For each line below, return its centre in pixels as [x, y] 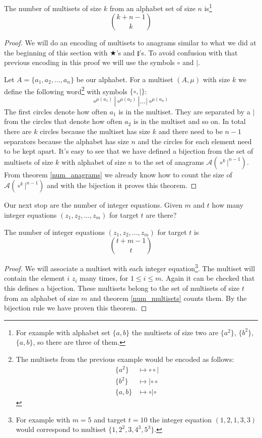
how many [228, 205]
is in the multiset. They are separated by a [184, 111]
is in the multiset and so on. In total [190, 121]
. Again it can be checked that [208, 278]
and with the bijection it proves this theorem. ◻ [122, 185]
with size [216, 79]
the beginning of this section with [56, 52]
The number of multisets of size [53, 8]
